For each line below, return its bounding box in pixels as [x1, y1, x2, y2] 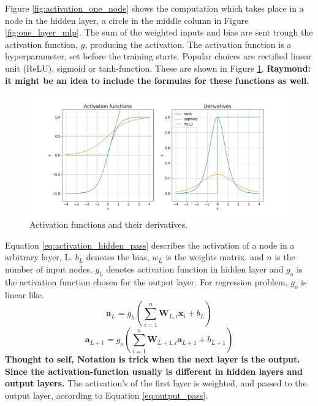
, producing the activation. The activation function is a [85, 37, 292, 50]
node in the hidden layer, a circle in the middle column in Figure [5, 13, 249, 26]
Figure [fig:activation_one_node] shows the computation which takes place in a [5, 2, 304, 14]
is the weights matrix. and [165, 250, 264, 263]
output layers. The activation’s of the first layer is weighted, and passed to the [5, 377, 307, 389]
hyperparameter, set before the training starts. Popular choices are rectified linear [5, 50, 312, 62]
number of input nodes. [5, 263, 93, 276]
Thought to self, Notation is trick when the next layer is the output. [5, 353, 300, 366]
